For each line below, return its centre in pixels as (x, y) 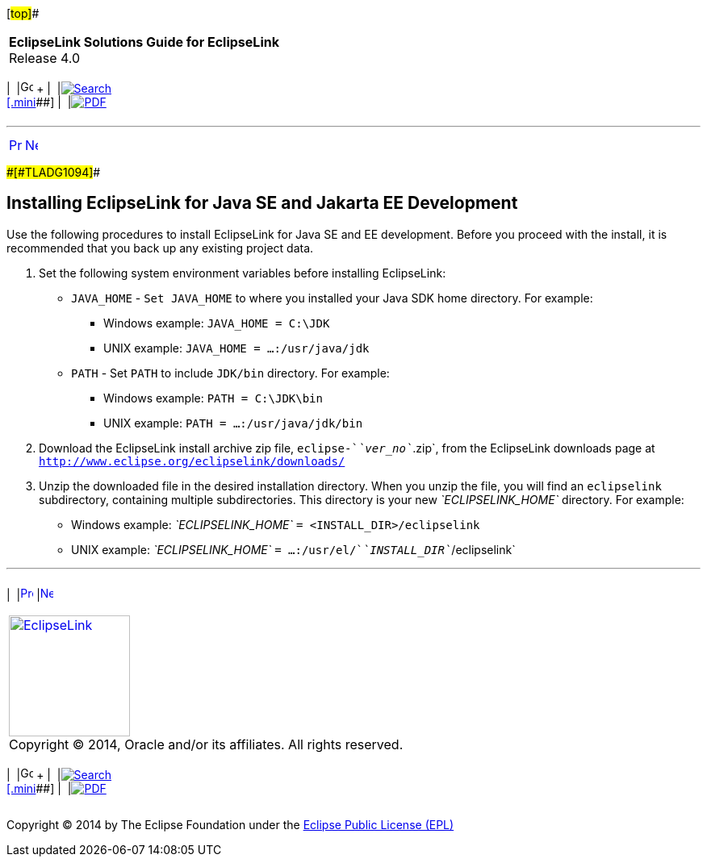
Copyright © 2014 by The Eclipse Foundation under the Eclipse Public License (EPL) (230, 824)
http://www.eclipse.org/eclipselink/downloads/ (192, 461)
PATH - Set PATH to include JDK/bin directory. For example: (230, 373)
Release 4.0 (45, 58)
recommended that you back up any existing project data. (160, 248)
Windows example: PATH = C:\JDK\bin (213, 398)
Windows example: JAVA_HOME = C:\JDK (217, 323)
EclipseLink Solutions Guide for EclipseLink (144, 42)
